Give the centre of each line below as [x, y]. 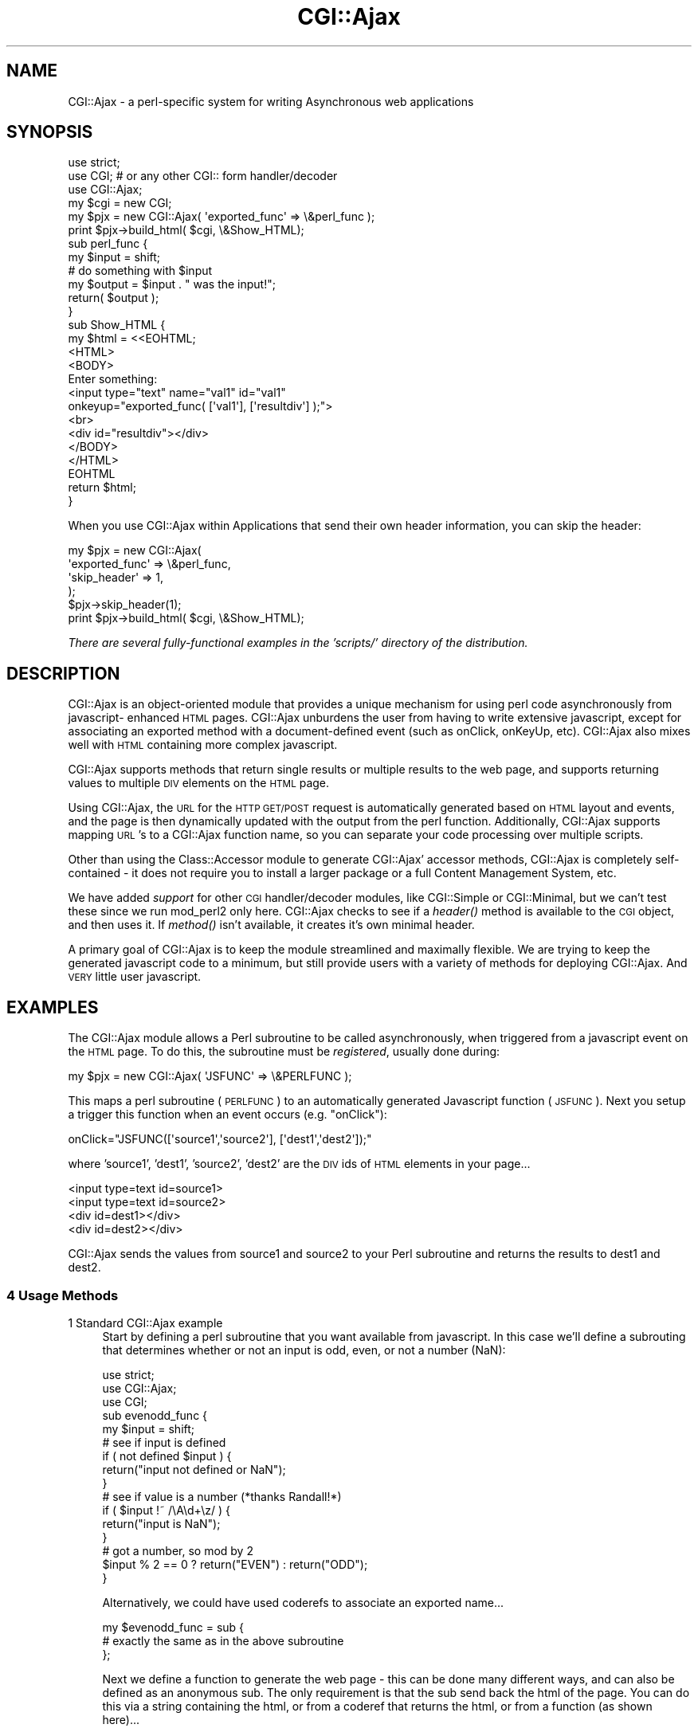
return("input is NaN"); [161, 1523]
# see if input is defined [164, 1442]
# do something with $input [140, 271]
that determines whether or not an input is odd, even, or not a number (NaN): [304, 1350]
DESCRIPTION [63, 673]
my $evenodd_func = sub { [173, 1627]
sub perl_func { [108, 244]
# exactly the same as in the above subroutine [223, 1640]
